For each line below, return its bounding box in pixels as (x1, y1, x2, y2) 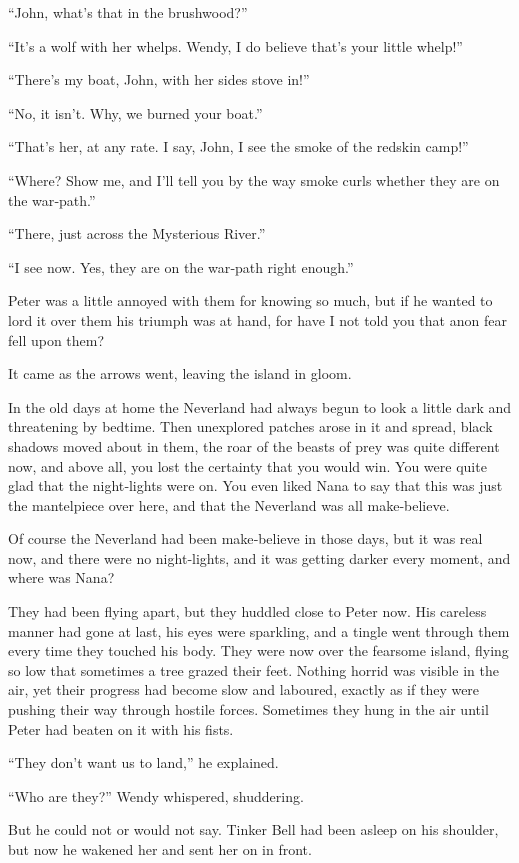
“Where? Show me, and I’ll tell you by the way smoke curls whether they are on (8, 169, 500, 190)
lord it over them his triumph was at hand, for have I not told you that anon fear (8, 309, 507, 330)
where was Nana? (8, 567, 115, 588)
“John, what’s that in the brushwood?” (8, 2, 248, 22)
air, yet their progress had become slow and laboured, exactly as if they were (8, 679, 480, 700)
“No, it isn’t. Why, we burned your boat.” (8, 102, 263, 123)
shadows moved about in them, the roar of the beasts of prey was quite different (8, 435, 500, 456)
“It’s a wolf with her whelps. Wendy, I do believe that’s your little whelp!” (8, 35, 463, 56)
